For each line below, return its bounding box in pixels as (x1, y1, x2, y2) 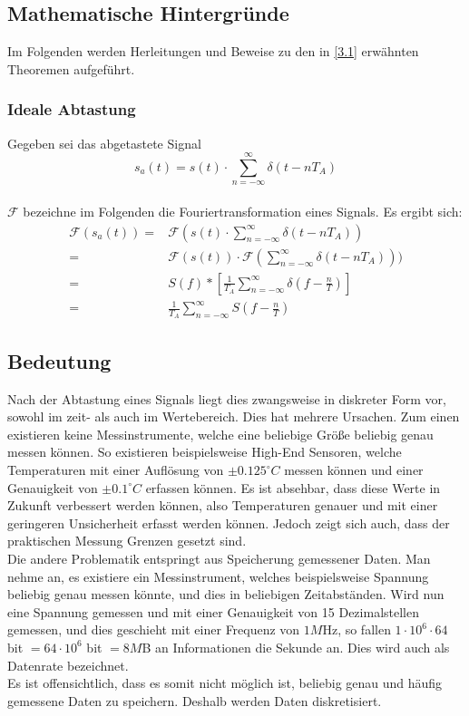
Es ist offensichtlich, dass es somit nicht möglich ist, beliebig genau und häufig (7, 673, 443, 692)
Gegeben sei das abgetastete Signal (7, 133, 201, 152)
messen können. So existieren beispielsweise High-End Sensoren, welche (7, 442, 402, 461)
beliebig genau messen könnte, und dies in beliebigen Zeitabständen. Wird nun (7, 585, 445, 604)
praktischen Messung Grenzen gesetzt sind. (7, 531, 247, 550)
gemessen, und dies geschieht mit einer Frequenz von (7, 620, 300, 639)
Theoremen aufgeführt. (7, 59, 135, 78)
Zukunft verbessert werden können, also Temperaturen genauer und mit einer (7, 496, 438, 515)
